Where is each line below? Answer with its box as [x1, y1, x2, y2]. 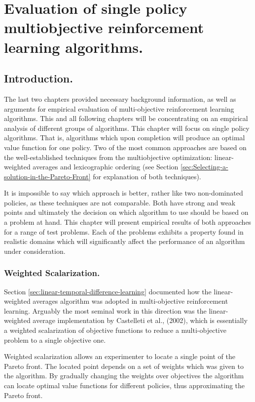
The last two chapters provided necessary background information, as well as [4, 93, 236, 104]
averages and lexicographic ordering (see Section [33, 161, 179, 172]
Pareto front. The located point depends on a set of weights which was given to [4, 361, 244, 371]
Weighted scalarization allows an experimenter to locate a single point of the [4, 351, 235, 362]
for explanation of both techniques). [93, 171, 201, 181]
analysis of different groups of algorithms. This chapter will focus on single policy [4, 122, 250, 133]
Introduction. [4, 71, 73, 86]
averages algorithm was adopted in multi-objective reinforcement [33, 296, 228, 306]
